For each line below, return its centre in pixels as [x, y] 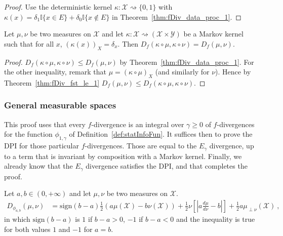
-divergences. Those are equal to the [141, 146]
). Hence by [233, 72]
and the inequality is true [215, 219]
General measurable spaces [60, 105]
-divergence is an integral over [138, 124]
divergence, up [232, 146]
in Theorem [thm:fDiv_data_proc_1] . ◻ [177, 16]
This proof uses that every [45, 124]
